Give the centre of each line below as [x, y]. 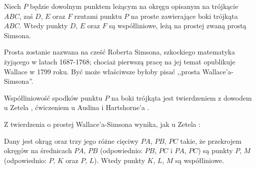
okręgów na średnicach [38, 150]
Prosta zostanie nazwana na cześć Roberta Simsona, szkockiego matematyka [120, 52]
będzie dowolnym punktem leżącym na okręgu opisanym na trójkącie [134, 6]
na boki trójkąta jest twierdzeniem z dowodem [182, 97]
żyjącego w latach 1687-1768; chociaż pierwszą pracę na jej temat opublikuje [120, 61]
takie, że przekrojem [211, 141]
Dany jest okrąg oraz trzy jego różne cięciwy [71, 141]
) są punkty [215, 150]
